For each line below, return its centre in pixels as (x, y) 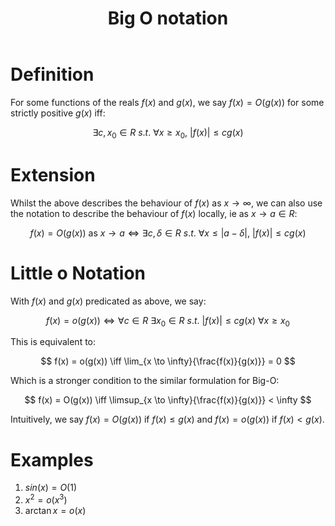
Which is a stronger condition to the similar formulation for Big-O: (145, 381)
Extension (53, 174)
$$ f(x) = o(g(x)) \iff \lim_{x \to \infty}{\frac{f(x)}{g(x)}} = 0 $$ (168, 361)
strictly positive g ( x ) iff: (58, 113)
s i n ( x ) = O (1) (51, 488)
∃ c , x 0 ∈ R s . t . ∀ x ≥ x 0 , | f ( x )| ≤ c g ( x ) (168, 133)
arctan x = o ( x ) (55, 510)
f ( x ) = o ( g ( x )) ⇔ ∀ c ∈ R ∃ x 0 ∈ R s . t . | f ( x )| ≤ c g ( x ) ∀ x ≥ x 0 (168, 321)
